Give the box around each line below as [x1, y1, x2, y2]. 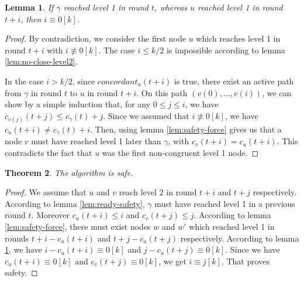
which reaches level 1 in [196, 32, 281, 45]
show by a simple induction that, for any [5, 98, 151, 110]
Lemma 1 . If [5, 1, 54, 13]
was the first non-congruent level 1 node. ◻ [102, 146, 259, 158]
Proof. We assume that [5, 186, 87, 198]
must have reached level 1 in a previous [154, 197, 295, 209]
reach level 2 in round [119, 186, 197, 198]
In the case [5, 74, 44, 87]
